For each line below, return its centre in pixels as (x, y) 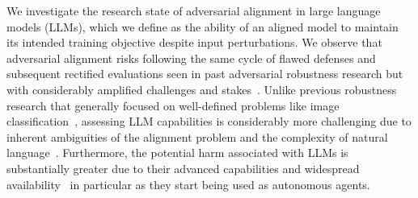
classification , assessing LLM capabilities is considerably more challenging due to (209, 121)
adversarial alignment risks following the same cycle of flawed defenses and (191, 58)
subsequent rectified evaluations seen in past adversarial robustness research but (205, 74)
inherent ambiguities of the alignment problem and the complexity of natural (197, 136)
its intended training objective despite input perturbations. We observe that (194, 42)
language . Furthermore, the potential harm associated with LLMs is (177, 153)
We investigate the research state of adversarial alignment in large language (194, 10)
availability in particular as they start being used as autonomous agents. (188, 184)
